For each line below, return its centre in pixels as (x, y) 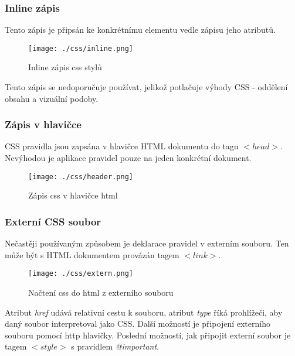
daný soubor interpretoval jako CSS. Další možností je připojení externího (138, 324)
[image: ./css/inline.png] (81, 48)
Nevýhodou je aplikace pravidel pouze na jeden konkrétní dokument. (128, 158)
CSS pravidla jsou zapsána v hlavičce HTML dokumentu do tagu (122, 146)
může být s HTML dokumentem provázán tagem (92, 254)
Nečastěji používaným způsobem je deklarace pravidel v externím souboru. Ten (147, 243)
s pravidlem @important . (115, 346)
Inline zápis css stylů (65, 67)
